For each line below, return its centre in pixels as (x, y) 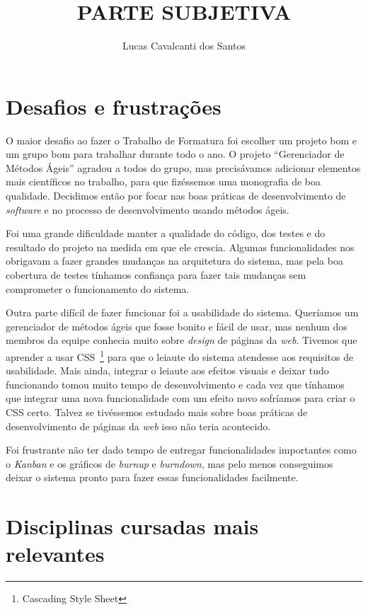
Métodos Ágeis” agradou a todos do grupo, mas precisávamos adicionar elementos (183, 167)
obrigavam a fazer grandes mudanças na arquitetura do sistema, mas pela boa (174, 261)
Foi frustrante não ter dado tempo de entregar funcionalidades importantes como (181, 450)
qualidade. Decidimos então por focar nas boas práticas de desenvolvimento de (176, 196)
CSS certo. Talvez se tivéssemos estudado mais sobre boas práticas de (157, 412)
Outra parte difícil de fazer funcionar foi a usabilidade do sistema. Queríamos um (182, 312)
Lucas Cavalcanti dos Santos (184, 46)
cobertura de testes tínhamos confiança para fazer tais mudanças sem (156, 275)
